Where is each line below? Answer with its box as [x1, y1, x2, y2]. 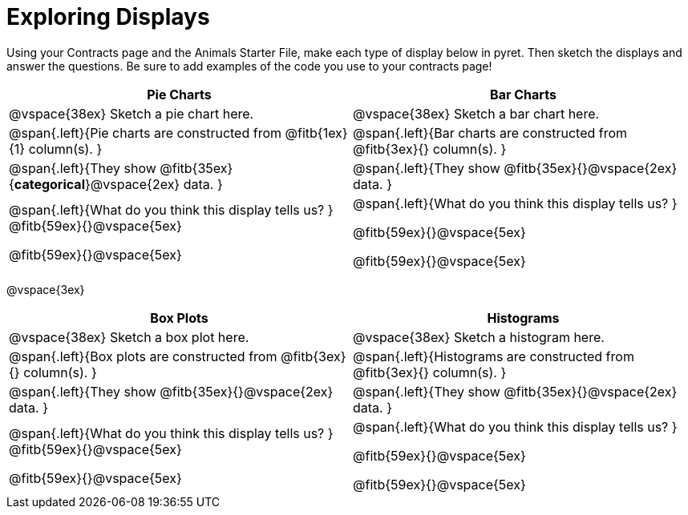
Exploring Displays [6, 3, 210, 30]
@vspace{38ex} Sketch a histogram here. [353, 328, 605, 345]
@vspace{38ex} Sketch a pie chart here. [9, 105, 254, 122]
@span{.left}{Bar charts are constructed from [353, 124, 628, 141]
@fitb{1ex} [285, 124, 348, 141]
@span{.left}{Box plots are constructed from [9, 348, 277, 364]
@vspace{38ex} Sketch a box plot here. [9, 328, 249, 345]
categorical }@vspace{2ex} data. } [14, 175, 223, 192]
